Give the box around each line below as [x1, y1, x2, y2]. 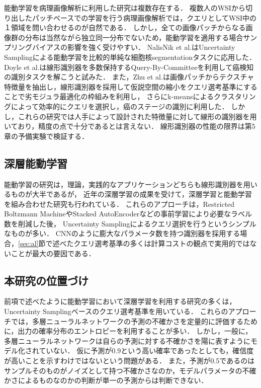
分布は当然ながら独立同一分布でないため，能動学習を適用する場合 [25, 32, 243, 42]
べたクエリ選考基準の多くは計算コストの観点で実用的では [59, 238, 250, 249]
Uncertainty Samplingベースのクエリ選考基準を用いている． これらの [4, 306, 228, 317]
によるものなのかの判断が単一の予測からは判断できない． [18, 375, 208, 385]
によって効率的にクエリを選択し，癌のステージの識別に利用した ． [11, 101, 229, 111]
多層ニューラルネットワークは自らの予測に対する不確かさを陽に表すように [4, 335, 250, 346]
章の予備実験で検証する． [4, 130, 89, 141]
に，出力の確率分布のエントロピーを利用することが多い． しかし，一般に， [4, 326, 252, 336]
